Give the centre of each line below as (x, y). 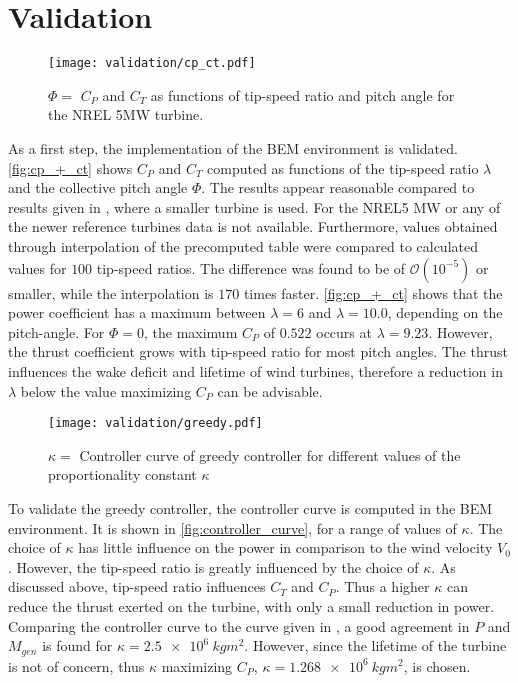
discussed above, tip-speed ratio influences (137, 586)
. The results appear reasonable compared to (338, 187)
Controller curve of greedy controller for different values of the (270, 454)
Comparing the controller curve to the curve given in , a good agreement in (239, 625)
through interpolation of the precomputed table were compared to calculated (243, 245)
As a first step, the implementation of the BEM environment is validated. (233, 147)
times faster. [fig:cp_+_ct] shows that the (373, 292)
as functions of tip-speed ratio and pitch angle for (302, 94)
